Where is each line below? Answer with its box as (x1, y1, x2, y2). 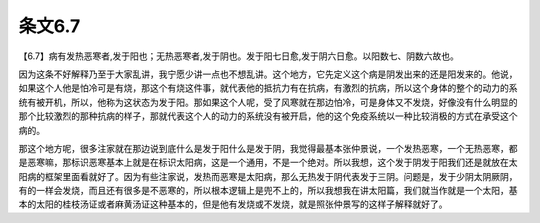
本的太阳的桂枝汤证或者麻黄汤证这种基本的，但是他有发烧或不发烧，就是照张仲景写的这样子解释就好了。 (18, 198, 448, 210)
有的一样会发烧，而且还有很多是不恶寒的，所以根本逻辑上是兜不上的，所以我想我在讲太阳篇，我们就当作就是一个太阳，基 (18, 185, 518, 197)
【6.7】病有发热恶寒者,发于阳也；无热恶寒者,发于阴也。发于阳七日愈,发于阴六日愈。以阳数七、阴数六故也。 (18, 50, 460, 62)
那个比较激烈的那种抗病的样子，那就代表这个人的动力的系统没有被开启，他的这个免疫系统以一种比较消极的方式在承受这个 (18, 110, 518, 122)
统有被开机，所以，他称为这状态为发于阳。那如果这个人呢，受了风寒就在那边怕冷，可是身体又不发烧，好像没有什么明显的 (18, 96, 518, 108)
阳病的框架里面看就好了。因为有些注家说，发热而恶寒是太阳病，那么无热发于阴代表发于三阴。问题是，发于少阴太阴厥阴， (18, 170, 518, 182)
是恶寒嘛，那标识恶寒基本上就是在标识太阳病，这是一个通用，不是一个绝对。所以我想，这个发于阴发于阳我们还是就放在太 (18, 156, 518, 169)
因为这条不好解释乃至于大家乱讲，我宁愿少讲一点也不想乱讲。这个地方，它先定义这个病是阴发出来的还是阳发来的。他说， (18, 68, 518, 80)
